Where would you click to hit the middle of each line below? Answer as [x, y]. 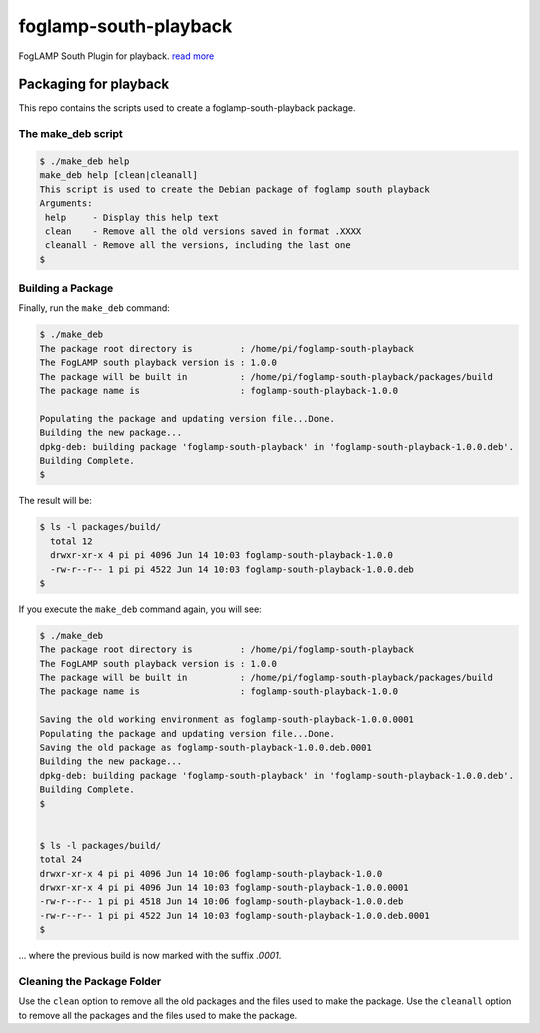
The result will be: [55, 501]
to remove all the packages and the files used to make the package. [158, 1015]
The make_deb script [71, 134]
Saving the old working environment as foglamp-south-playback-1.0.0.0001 [227, 719]
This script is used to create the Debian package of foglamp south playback [234, 189]
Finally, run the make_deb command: [94, 308]
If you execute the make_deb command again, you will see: [140, 609]
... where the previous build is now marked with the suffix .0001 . [150, 956]
